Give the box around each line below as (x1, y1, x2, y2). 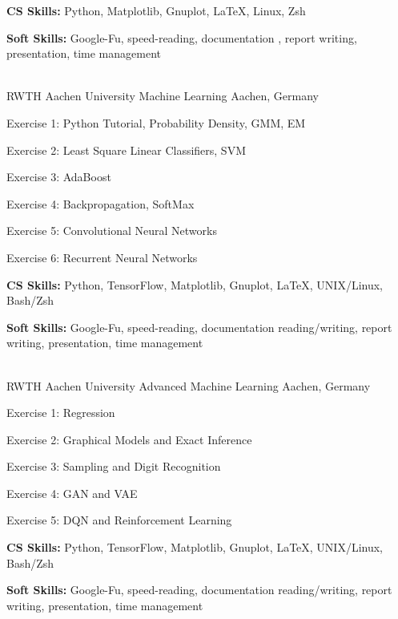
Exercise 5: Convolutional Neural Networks (6, 222, 217, 239)
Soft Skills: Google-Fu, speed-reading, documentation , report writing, (6, 29, 357, 46)
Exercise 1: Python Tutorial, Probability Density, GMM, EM (6, 114, 306, 131)
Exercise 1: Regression (6, 404, 115, 421)
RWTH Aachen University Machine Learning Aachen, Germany (6, 87, 319, 104)
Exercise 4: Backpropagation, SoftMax (6, 195, 195, 212)
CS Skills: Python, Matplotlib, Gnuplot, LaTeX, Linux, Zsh (6, 2, 306, 18)
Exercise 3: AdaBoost (6, 168, 111, 185)
